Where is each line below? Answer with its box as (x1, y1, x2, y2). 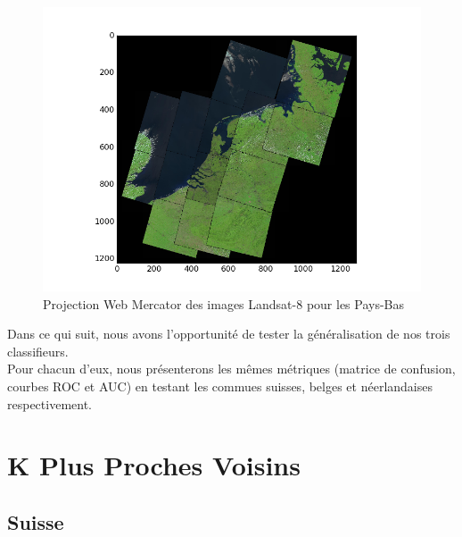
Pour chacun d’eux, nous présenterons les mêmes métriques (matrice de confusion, (7, 359, 456, 378)
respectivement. (7, 394, 92, 413)
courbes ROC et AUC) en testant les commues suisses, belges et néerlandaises (7, 376, 433, 395)
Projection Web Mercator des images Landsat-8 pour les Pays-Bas (43, 294, 405, 313)
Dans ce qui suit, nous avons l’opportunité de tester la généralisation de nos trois (7, 324, 450, 343)
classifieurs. (7, 341, 69, 360)
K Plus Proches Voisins (7, 447, 301, 483)
